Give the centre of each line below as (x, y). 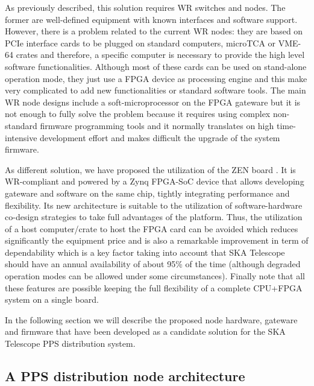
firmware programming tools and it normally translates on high (157, 125)
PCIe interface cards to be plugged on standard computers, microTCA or (140, 43)
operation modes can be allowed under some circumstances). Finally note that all (155, 276)
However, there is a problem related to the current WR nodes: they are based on (154, 31)
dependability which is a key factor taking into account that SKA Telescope (145, 252)
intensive (21, 137)
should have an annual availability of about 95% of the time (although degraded (153, 264)
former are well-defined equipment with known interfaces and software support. (151, 19)
